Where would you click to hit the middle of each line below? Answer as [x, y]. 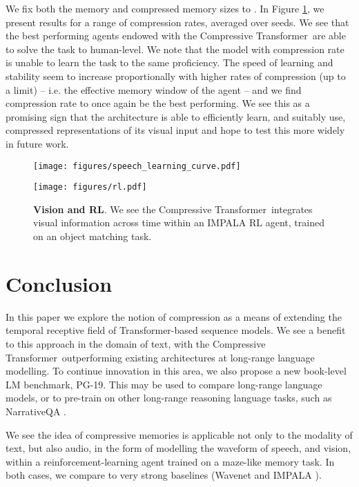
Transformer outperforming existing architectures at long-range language [160, 357]
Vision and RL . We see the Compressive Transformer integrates [173, 209]
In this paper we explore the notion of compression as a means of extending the [174, 316]
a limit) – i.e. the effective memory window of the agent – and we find [154, 89]
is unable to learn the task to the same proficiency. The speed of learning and [169, 62]
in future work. [37, 143]
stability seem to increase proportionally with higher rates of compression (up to [176, 76]
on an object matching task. [93, 236]
